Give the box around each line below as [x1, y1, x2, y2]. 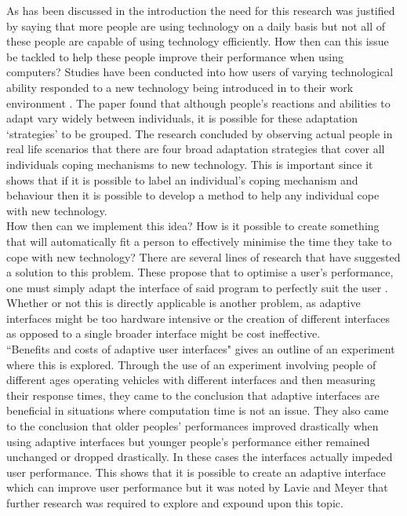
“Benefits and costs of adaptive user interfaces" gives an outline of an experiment [6, 341, 395, 357]
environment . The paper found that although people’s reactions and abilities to [6, 94, 391, 111]
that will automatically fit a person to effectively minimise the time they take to [6, 232, 392, 249]
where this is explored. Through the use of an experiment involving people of [6, 356, 376, 372]
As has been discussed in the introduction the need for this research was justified [6, 2, 395, 18]
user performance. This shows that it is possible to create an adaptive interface [6, 463, 386, 480]
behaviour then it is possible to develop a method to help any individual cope [6, 187, 380, 203]
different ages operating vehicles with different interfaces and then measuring [6, 371, 376, 388]
